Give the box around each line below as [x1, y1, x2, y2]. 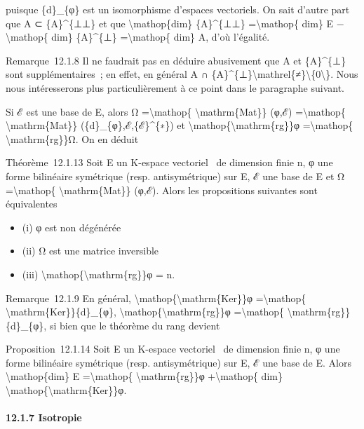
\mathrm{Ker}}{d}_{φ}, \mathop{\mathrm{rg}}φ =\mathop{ [6, 304, 285, 319]
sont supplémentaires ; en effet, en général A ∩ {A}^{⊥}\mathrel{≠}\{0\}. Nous [6, 67, 358, 81]
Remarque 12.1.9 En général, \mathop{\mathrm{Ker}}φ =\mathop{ [6, 290, 306, 305]
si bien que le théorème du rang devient [49, 318, 220, 332]
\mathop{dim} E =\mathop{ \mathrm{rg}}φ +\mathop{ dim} [6, 369, 283, 383]
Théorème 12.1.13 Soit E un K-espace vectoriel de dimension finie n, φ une [6, 155, 333, 170]
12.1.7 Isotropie [6, 410, 82, 425]
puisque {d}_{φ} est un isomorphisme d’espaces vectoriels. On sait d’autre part [6, 2, 350, 16]
